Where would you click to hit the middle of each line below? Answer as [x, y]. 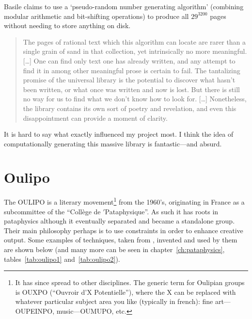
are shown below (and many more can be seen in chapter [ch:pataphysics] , [114, 249]
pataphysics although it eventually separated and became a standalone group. [119, 221]
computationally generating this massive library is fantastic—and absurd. [113, 143]
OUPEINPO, [35, 311]
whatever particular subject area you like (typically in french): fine [114, 301]
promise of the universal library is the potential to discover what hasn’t [129, 80]
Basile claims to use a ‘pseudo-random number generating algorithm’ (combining [124, 6]
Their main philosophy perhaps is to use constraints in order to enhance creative [124, 230]
